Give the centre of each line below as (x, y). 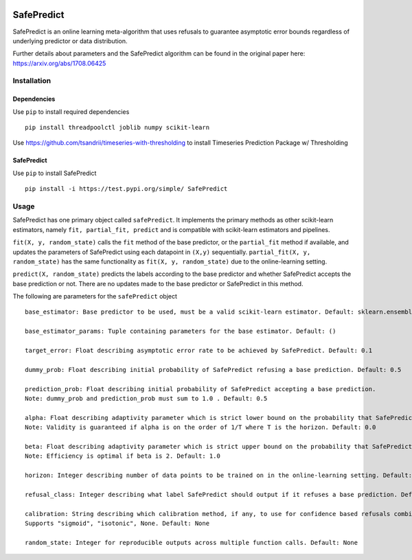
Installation (32, 81)
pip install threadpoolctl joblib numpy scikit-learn (117, 128)
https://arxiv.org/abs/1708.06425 (59, 63)
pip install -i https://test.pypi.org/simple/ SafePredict (126, 189)
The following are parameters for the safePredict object (95, 296)
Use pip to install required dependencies (71, 112)
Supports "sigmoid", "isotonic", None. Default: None (117, 524)
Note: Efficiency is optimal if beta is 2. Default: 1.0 (123, 456)
